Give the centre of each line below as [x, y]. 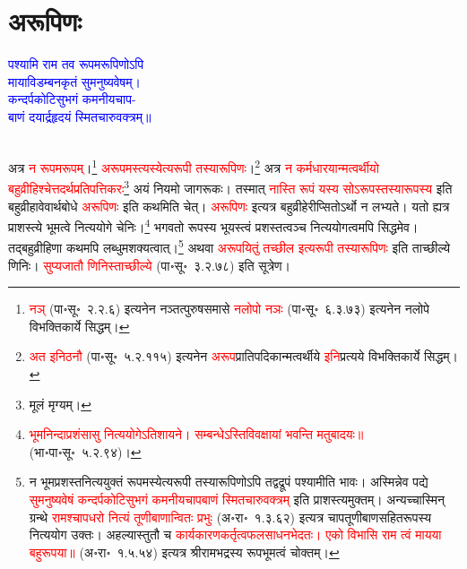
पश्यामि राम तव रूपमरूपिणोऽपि [76, 64]
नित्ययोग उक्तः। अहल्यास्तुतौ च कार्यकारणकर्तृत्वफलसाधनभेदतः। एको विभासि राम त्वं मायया [235, 535]
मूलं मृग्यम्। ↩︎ [60, 404]
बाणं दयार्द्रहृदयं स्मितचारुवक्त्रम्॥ [80, 116]
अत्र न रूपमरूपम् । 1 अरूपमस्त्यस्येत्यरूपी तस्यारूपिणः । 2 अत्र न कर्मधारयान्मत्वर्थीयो [194, 166]
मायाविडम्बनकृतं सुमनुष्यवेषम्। [74, 81]
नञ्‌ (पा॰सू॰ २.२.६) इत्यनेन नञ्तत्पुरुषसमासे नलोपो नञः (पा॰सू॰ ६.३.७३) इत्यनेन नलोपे [229, 309]
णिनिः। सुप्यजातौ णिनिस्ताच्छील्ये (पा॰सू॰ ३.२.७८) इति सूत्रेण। [150, 265]
